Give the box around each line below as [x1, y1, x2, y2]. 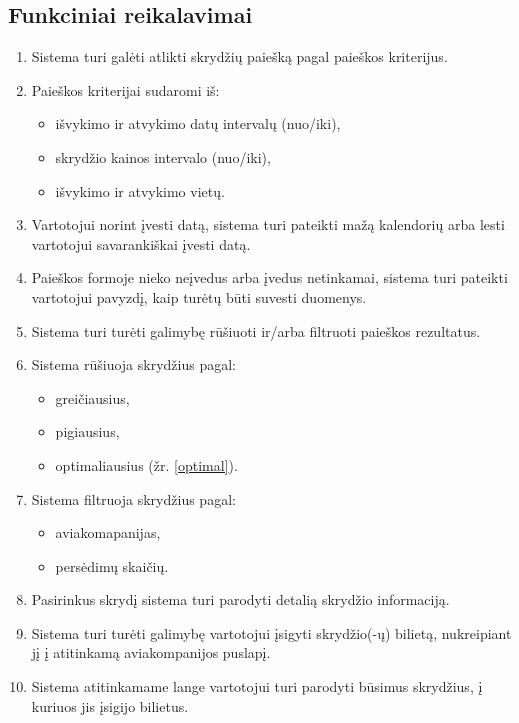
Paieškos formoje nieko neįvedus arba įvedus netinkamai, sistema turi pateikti [31, 267, 508, 288]
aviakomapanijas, [55, 522, 161, 543]
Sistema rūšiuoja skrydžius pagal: [31, 354, 236, 375]
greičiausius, [55, 387, 130, 408]
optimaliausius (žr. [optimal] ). [55, 454, 238, 475]
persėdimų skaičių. [55, 555, 169, 576]
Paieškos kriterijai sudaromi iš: [31, 79, 220, 100]
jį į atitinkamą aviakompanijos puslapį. [31, 642, 271, 663]
